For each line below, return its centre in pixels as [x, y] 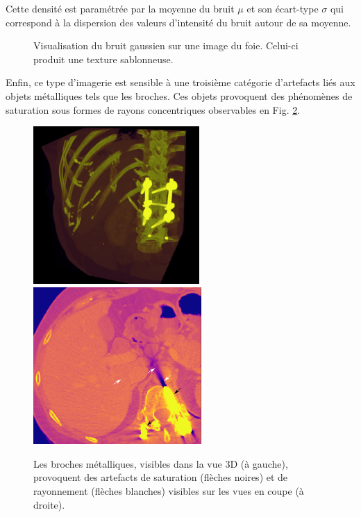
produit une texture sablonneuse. [103, 59]
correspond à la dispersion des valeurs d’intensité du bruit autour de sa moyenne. [178, 22]
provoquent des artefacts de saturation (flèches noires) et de [161, 477]
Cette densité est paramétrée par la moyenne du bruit [120, 8]
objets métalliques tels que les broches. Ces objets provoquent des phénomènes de [179, 95]
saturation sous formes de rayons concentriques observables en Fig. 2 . [153, 109]
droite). [49, 504]
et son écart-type [283, 8]
